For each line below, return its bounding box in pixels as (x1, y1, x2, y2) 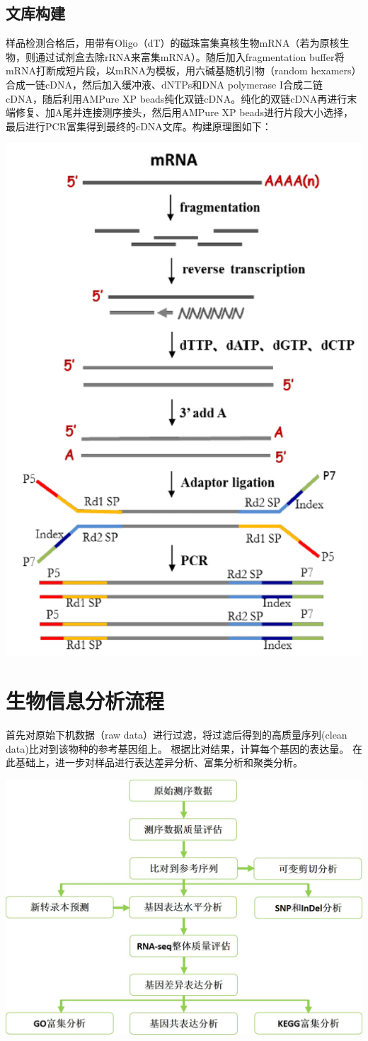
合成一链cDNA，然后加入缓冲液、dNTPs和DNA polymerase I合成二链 (6, 76, 323, 91)
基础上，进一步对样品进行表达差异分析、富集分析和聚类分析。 (15, 755, 303, 770)
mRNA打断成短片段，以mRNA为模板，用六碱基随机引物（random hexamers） (6, 63, 362, 78)
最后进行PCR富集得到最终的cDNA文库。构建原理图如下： (6, 118, 272, 133)
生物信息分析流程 (6, 686, 165, 715)
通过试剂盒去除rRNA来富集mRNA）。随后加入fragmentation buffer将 (35, 49, 345, 64)
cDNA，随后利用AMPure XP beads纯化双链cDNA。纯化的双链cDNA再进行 (6, 91, 347, 106)
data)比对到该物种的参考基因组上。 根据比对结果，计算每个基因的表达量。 (6, 741, 350, 756)
